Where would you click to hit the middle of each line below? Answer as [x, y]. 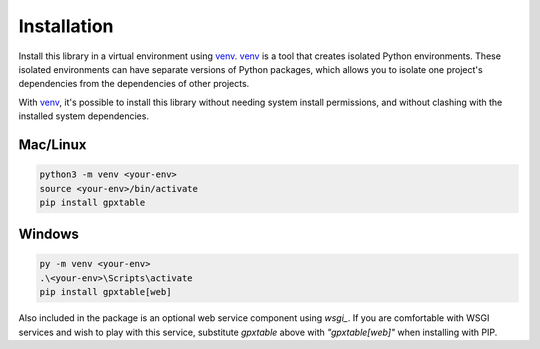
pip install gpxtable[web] [105, 292]
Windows [48, 234]
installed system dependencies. [84, 116]
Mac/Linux [52, 144]
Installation [66, 26]
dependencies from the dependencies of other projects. [134, 84]
